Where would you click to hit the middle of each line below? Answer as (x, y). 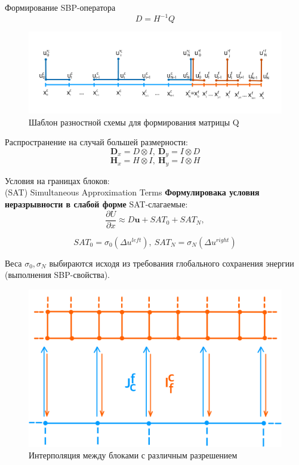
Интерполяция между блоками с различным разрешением (133, 455)
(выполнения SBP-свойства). (57, 275)
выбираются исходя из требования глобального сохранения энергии (172, 263)
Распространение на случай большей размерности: (96, 142)
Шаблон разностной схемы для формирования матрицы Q (134, 122)
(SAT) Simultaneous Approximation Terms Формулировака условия (132, 192)
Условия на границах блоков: (57, 180)
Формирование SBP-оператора (60, 7)
